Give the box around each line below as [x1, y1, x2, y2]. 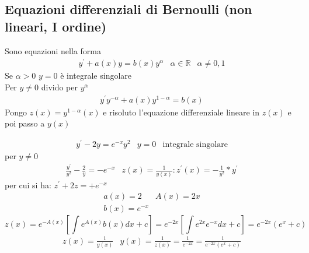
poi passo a [5, 117, 45, 129]
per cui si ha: [5, 178, 51, 191]
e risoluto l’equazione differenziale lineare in [103, 106, 260, 118]
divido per [41, 80, 78, 93]
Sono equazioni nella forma [5, 44, 101, 57]
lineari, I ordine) [5, 17, 107, 35]
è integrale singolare [60, 69, 132, 82]
